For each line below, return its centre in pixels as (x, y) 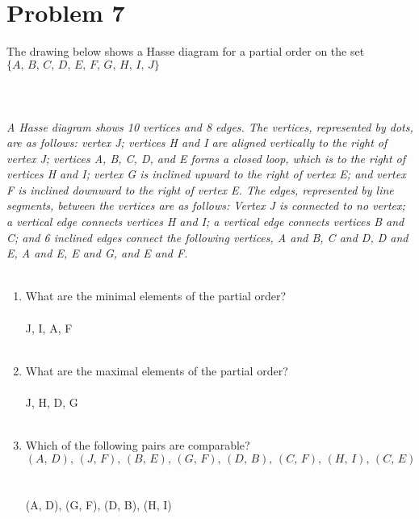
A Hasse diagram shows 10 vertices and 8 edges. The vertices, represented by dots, (210, 126)
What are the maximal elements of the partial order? (157, 370)
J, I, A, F (49, 327)
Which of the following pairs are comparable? (138, 445)
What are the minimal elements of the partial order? (156, 296)
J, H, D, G (52, 402)
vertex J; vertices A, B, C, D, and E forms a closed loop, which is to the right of (206, 158)
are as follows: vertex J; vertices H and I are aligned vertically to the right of (197, 142)
